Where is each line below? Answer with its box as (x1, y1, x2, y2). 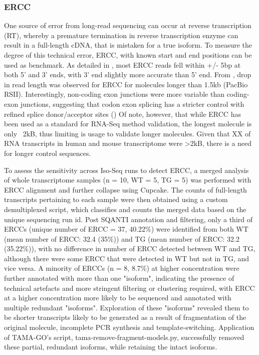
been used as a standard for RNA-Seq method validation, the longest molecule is (4, 118, 252, 129)
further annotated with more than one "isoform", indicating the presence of (4, 273, 234, 283)
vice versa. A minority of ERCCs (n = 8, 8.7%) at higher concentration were (4, 263, 239, 273)
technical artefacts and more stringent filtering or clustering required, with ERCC (4, 282, 255, 293)
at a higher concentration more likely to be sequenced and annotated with (4, 292, 231, 303)
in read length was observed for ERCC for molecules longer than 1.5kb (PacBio (4, 79, 248, 89)
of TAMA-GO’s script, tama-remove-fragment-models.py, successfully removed (4, 331, 244, 342)
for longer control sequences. (4, 147, 91, 158)
